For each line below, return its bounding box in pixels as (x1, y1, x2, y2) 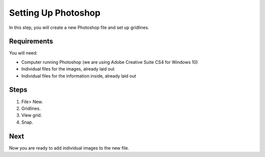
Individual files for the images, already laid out (21, 66, 115, 72)
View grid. (21, 112, 42, 118)
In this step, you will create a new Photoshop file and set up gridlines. (9, 25, 150, 30)
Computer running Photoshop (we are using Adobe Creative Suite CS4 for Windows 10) (21, 59, 198, 65)
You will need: (9, 50, 38, 56)
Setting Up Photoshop (9, 7, 101, 18)
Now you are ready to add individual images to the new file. (9, 145, 130, 151)
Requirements (9, 37, 53, 46)
